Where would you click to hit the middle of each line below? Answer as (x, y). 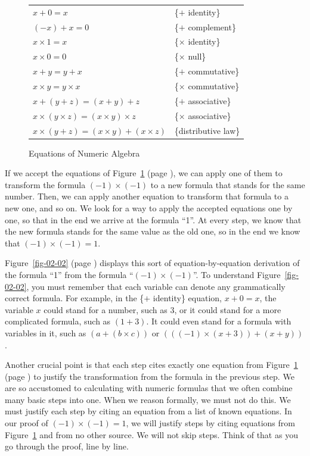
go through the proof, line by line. (67, 446)
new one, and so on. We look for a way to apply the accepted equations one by (149, 207)
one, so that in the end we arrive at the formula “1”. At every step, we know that (153, 219)
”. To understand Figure (237, 274)
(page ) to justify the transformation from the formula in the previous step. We (150, 376)
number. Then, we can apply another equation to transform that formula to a (147, 196)
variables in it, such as (46, 332)
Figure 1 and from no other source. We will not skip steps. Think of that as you (151, 434)
